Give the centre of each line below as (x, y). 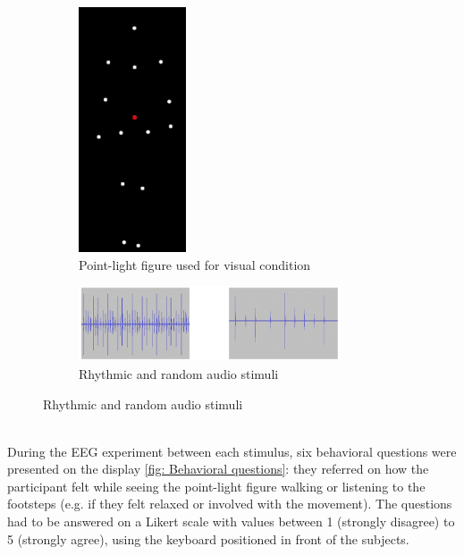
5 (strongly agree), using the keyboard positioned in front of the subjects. (208, 538)
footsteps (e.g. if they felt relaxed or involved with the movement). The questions (230, 504)
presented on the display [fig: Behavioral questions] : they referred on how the (218, 469)
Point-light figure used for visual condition (195, 264)
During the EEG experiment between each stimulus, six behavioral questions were (232, 451)
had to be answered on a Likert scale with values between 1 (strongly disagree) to (231, 521)
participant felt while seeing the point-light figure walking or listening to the (216, 486)
